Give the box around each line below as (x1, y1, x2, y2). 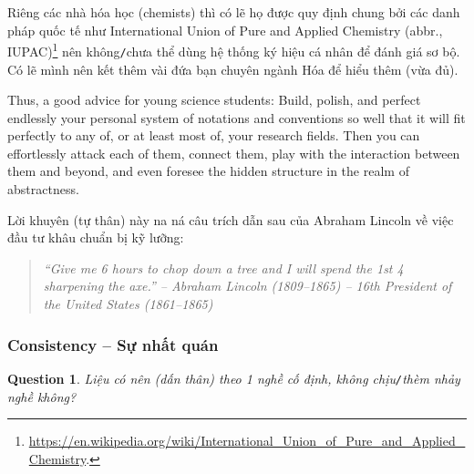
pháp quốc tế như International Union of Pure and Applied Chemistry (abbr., (7, 20, 443, 39)
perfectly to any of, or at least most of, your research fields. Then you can (7, 126, 420, 145)
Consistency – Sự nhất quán (7, 333, 219, 355)
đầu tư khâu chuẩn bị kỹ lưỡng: (7, 228, 184, 247)
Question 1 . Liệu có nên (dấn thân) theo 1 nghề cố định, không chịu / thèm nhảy (7, 368, 460, 387)
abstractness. (7, 180, 79, 199)
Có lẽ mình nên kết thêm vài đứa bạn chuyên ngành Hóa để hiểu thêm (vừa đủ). (7, 59, 459, 78)
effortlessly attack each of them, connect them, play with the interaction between (7, 143, 460, 162)
